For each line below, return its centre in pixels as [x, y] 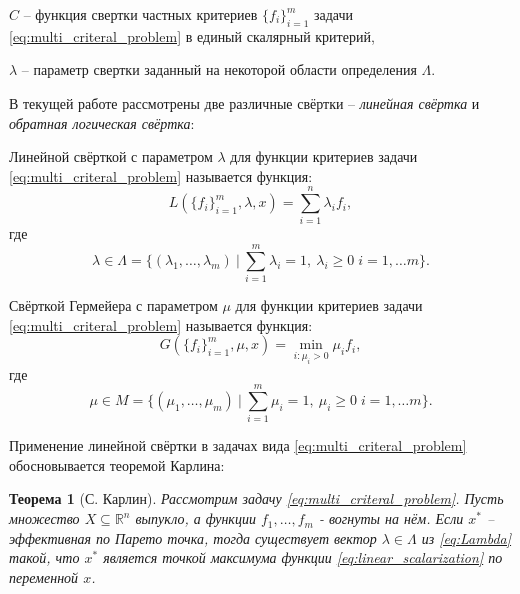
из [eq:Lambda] [466, 537]
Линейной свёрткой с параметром [111, 156]
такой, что [44, 557]
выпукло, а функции [195, 518]
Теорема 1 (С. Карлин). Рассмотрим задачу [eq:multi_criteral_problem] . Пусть [256, 498]
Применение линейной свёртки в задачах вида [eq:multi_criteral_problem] [238, 445]
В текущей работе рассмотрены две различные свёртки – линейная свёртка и [244, 102]
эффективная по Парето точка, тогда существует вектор [193, 537]
